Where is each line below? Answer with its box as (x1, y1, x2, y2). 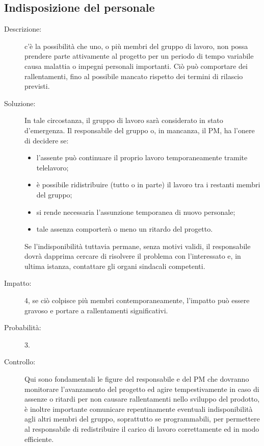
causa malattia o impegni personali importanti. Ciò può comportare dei (24, 60, 248, 71)
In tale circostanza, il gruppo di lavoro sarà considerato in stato (24, 115, 223, 126)
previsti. (24, 81, 50, 91)
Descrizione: (4, 23, 42, 34)
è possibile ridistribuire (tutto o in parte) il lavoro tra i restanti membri (36, 179, 260, 190)
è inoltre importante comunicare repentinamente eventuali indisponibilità (24, 403, 253, 414)
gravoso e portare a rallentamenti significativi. (24, 305, 168, 315)
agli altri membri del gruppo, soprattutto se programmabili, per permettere (24, 413, 260, 424)
